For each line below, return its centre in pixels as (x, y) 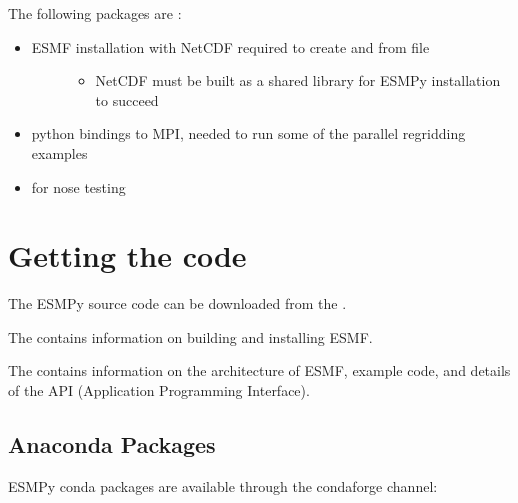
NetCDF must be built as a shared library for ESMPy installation (298, 80)
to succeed (127, 99)
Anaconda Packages (112, 444)
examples (59, 152)
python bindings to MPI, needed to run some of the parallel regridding (248, 133)
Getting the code (127, 255)
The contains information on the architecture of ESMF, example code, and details (259, 370)
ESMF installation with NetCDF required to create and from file (230, 46)
